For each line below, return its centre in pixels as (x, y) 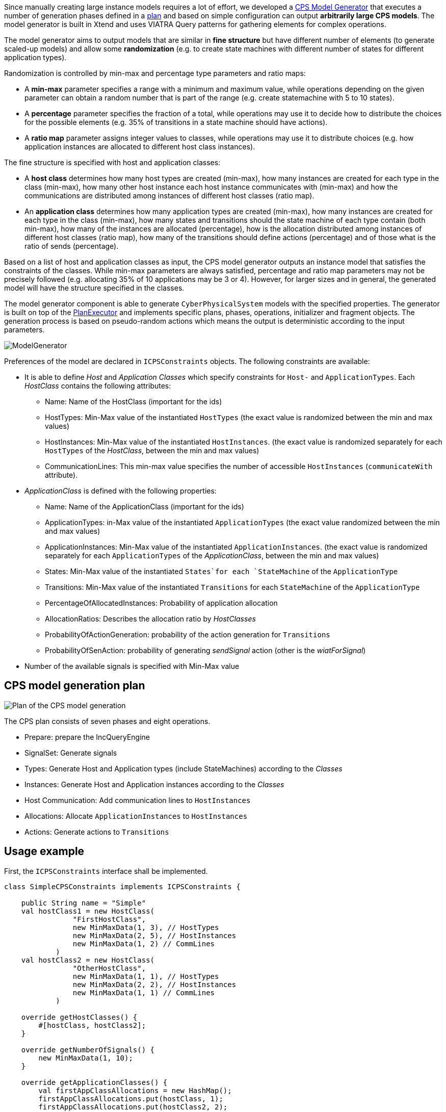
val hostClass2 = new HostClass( (88, 960)
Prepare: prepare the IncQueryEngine (87, 737)
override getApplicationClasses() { (94, 1082)
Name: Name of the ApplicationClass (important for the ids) (145, 507)
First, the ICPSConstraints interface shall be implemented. (106, 871)
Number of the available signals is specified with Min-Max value (132, 666)
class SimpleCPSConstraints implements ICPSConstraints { (122, 886)
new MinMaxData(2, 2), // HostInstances (154, 984)
